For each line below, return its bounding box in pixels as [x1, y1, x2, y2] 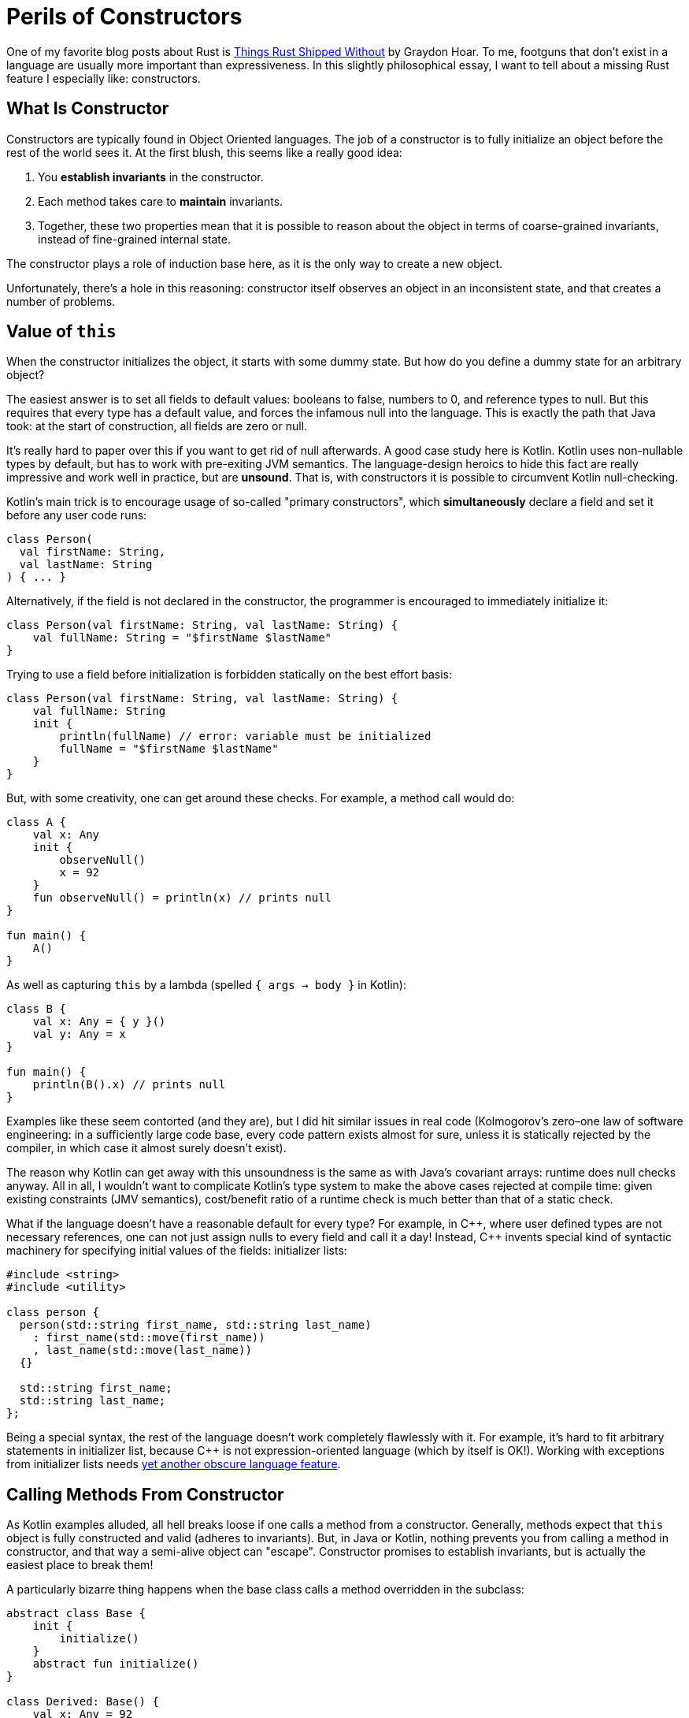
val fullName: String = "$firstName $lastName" [32, 631, 332, 645]
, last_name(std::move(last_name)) [32, 1344, 252, 1357]
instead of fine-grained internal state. [38, 232, 231, 246]
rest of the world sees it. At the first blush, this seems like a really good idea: [6, 145, 402, 159]
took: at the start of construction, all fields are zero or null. [6, 419, 308, 433]
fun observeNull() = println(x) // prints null [32, 891, 332, 905]
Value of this [6, 322, 117, 342]
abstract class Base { [6, 1607, 146, 1620]
